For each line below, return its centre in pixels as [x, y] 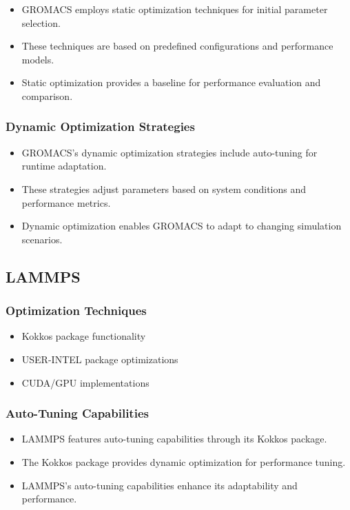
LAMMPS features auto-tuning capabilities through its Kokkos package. [174, 439]
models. [38, 59]
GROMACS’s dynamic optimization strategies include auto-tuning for [169, 152]
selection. [41, 22]
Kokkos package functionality [84, 336]
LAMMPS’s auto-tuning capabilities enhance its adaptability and [159, 485]
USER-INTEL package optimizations [100, 359]
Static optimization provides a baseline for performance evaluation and [171, 82]
